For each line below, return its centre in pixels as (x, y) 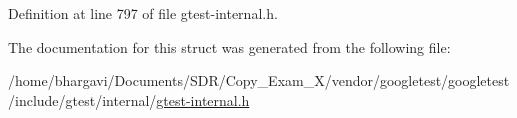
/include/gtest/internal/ (82, 99)
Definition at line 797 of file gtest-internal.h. (143, 13)
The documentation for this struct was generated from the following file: (229, 46)
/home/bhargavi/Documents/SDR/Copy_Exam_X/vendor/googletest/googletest (259, 80)
